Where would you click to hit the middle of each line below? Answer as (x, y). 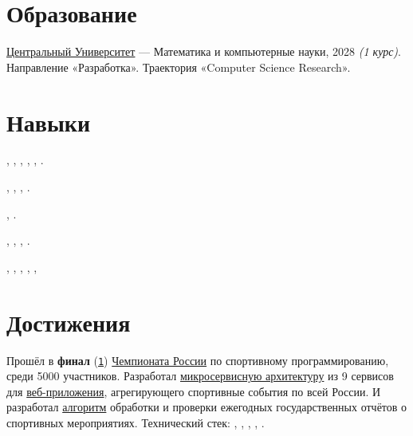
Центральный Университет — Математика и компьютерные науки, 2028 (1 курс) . (204, 51)
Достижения (69, 322)
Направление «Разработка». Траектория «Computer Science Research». (179, 67)
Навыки (49, 122)
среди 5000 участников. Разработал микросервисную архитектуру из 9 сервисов (200, 376)
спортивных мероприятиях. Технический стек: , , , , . (136, 422)
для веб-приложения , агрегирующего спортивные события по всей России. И (194, 391)
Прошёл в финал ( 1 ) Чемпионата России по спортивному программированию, (198, 360)
